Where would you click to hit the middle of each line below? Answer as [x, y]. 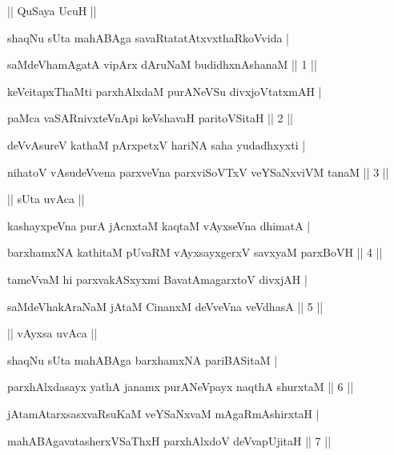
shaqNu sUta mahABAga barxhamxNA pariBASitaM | [143, 359]
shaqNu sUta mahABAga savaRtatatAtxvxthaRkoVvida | [148, 37]
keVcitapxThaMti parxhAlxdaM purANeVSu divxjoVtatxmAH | [165, 91]
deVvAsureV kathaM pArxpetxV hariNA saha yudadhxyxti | [157, 144]
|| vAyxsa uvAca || [52, 333]
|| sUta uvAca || [46, 199]
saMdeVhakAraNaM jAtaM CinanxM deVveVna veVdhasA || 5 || [165, 306]
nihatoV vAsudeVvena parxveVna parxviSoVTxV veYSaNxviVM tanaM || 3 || [198, 172]
